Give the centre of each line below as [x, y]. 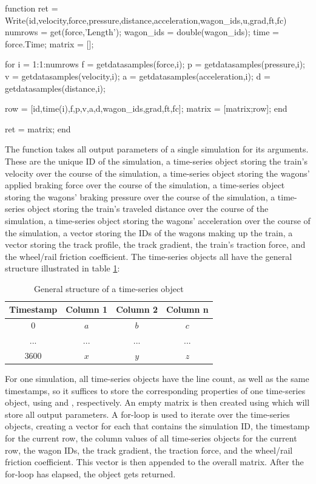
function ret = [32, 8]
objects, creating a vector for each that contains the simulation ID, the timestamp [157, 426]
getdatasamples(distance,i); [55, 88]
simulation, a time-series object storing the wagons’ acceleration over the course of [158, 220]
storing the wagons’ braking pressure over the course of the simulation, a [140, 196]
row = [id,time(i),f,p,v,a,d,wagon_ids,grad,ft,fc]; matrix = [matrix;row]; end [146, 108]
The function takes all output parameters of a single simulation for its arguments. [157, 149]
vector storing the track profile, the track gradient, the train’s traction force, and [155, 244]
